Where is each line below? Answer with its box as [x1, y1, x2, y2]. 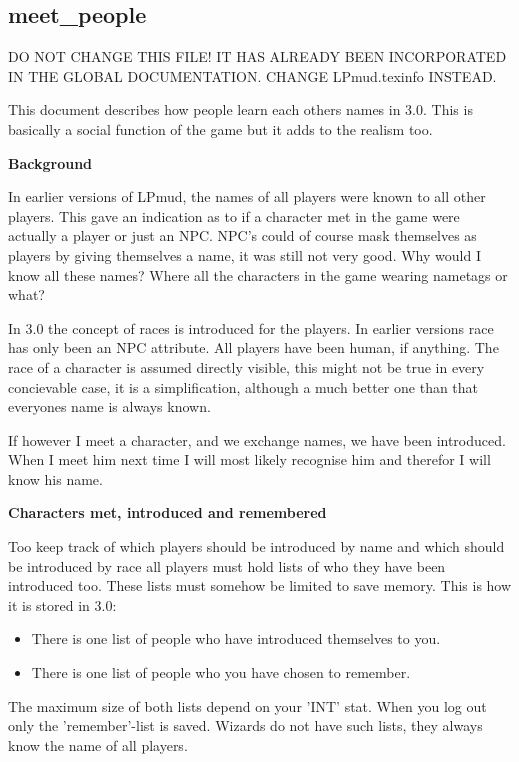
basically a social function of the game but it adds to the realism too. [8, 118, 433, 139]
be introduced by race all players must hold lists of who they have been [8, 555, 446, 576]
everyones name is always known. [8, 396, 211, 417]
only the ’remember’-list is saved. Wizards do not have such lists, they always [8, 715, 483, 736]
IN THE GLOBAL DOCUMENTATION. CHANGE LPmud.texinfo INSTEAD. [8, 65, 497, 86]
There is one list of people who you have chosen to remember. [31, 662, 411, 683]
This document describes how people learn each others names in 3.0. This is [8, 99, 473, 120]
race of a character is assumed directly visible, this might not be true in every [8, 356, 485, 377]
